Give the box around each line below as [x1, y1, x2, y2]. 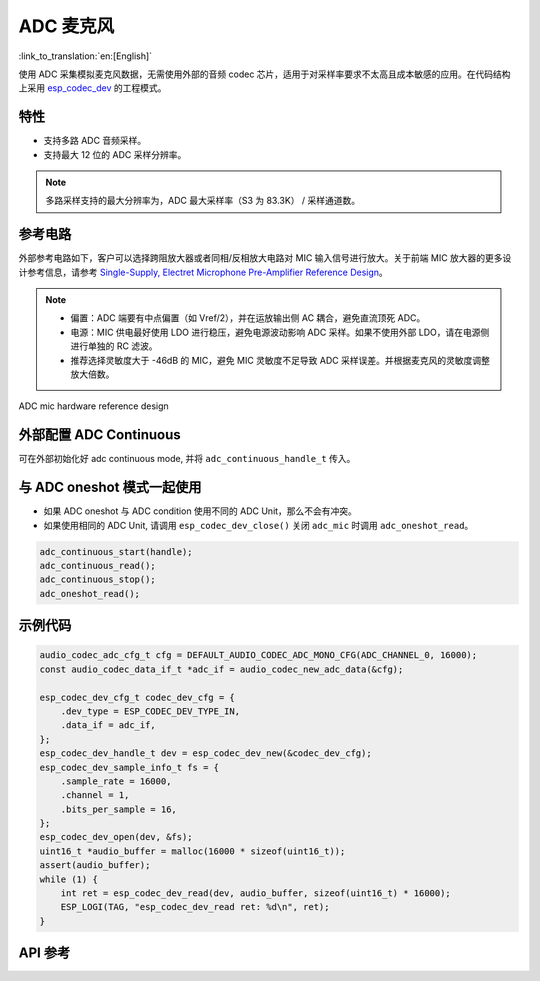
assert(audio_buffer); [39, 860, 151, 871]
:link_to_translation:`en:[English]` [18, 50, 153, 62]
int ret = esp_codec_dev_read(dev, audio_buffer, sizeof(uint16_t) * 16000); [60, 888, 452, 899]
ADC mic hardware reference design [18, 400, 169, 412]
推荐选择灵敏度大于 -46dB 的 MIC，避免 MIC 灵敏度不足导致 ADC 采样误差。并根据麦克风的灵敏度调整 [70, 354, 490, 366]
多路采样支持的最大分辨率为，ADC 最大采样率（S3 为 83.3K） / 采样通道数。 [45, 195, 361, 207]
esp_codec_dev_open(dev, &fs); [39, 831, 194, 843]
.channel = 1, [60, 790, 130, 801]
